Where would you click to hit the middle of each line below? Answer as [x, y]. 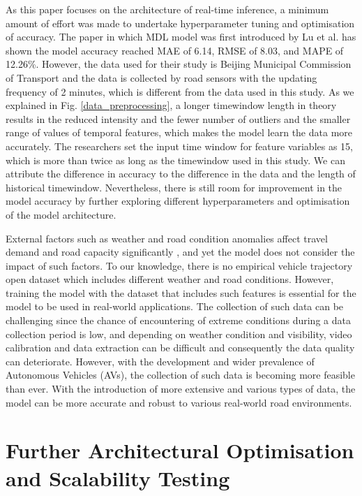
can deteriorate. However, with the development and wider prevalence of [160, 361]
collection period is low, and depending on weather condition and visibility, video [179, 334]
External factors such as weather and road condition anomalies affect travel [167, 238]
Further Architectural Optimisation [180, 450]
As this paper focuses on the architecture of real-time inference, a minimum [167, 9]
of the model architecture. [61, 214]
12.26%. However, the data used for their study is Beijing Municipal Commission [179, 64]
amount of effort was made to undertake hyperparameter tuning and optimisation [180, 23]
